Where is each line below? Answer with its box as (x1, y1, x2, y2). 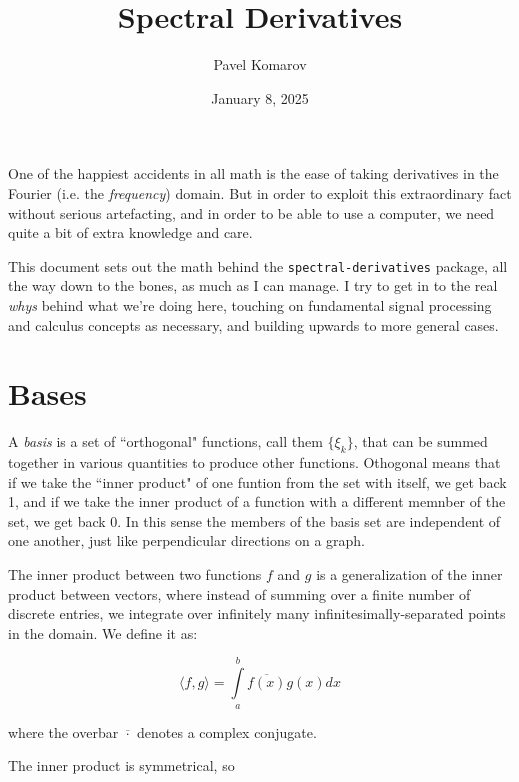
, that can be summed (353, 431, 488, 452)
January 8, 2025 (211, 87, 309, 108)
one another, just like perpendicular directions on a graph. (8, 530, 366, 551)
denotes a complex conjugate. (137, 721, 317, 742)
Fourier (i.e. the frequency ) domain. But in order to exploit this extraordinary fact (8, 182, 512, 203)
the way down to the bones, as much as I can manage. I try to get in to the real (8, 275, 498, 296)
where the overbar (8, 721, 119, 742)
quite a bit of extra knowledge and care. (8, 222, 253, 243)
